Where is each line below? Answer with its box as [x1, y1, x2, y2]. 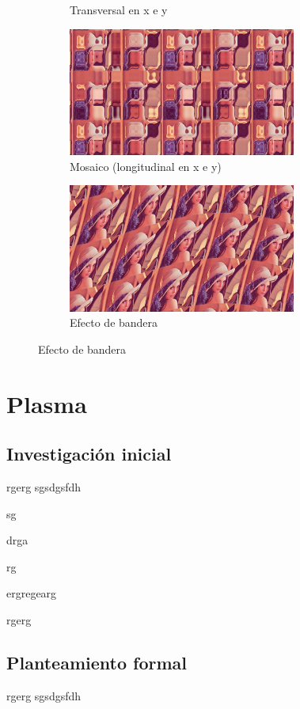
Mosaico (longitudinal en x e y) [70, 157, 222, 174]
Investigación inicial [6, 442, 172, 466]
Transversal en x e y [70, 2, 168, 17]
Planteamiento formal [6, 650, 187, 674]
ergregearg [6, 585, 57, 601]
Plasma [6, 387, 87, 419]
